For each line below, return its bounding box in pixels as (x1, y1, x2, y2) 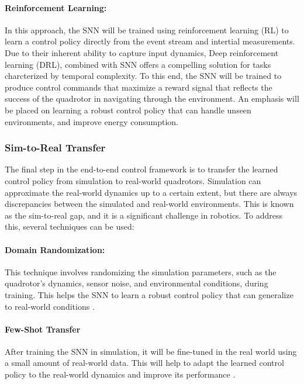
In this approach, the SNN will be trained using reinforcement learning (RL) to (5, 23, 289, 36)
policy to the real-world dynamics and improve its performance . (5, 368, 236, 380)
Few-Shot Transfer (5, 323, 81, 335)
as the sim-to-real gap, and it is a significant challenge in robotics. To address (5, 209, 283, 221)
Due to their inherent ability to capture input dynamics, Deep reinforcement (5, 46, 279, 58)
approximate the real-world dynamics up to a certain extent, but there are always (5, 186, 298, 198)
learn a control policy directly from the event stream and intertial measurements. (5, 35, 295, 47)
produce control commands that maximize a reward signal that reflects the (5, 81, 272, 93)
